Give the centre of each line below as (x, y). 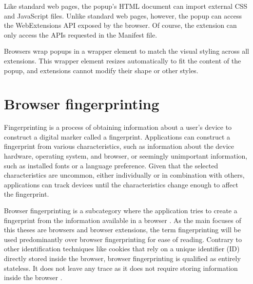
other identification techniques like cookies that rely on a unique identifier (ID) (122, 249)
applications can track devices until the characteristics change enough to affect (121, 184)
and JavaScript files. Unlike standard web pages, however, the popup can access (123, 15)
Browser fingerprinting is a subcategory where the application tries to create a (121, 211)
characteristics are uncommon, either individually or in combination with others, (124, 175)
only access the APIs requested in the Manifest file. (81, 34)
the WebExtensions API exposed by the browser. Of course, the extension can (120, 25)
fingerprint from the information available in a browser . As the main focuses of (123, 220)
